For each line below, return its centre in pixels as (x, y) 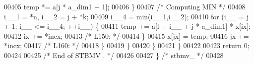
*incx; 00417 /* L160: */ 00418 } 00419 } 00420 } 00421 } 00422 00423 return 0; (127, 45)
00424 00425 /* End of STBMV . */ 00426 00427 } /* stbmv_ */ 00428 (114, 55)
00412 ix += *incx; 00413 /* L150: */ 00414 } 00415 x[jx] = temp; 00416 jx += (127, 35)
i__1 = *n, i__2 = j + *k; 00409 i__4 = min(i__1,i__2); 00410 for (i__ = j (127, 16)
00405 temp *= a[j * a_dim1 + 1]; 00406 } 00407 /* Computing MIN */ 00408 (125, 6)
